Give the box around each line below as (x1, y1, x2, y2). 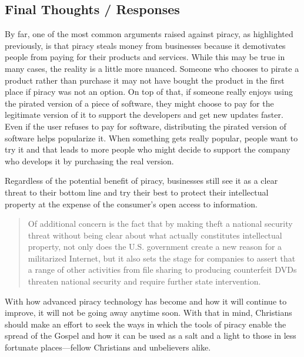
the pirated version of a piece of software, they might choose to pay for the (5, 97, 274, 109)
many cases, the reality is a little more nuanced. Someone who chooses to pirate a (5, 62, 299, 74)
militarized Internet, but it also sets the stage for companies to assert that (28, 252, 296, 264)
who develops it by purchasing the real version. (5, 154, 174, 167)
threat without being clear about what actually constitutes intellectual (28, 229, 282, 241)
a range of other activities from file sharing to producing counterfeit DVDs (28, 263, 297, 276)
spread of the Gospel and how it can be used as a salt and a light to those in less (5, 329, 296, 342)
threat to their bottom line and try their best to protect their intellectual (5, 186, 269, 198)
